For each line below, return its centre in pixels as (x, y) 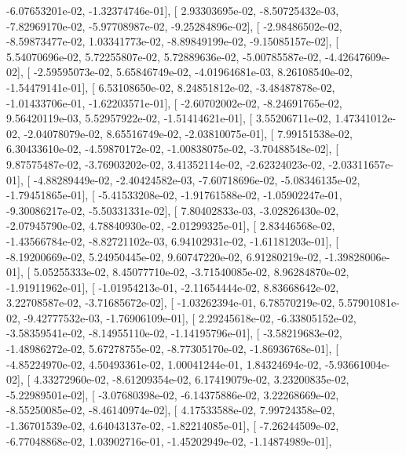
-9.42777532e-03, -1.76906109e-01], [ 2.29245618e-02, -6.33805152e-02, (190, 317)
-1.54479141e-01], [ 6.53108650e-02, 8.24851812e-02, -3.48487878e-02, (171, 87)
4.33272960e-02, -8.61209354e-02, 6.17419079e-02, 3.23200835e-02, (191, 379)
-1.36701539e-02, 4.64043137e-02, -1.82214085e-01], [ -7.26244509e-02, (173, 426)
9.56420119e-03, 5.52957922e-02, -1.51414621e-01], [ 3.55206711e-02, (169, 118)
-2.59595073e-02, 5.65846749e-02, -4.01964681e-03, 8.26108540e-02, (193, 72)
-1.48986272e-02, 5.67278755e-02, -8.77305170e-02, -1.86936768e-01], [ (173, 349)
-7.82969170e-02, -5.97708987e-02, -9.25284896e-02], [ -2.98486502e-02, (174, 25)
